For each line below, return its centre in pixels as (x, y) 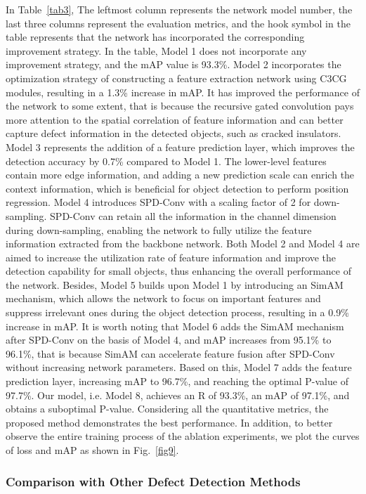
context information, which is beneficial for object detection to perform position (177, 188)
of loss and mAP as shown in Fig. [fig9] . (92, 450)
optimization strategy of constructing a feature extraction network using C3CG (176, 78)
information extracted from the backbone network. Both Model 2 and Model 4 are (183, 243)
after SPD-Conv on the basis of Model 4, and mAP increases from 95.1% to (169, 340)
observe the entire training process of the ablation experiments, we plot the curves (183, 436)
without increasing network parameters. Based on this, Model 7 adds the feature (179, 367)
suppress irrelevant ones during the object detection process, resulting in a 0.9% (177, 312)
